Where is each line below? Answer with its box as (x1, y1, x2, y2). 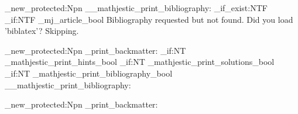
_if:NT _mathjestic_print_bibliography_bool (5, 67, 173, 79)
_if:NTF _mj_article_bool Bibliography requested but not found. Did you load (5, 13, 293, 25)
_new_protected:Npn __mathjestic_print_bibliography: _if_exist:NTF (5, 2, 268, 13)
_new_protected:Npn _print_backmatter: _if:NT (5, 44, 186, 56)
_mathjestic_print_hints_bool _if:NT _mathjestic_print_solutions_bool (5, 56, 275, 68)
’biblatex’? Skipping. (5, 25, 79, 37)
